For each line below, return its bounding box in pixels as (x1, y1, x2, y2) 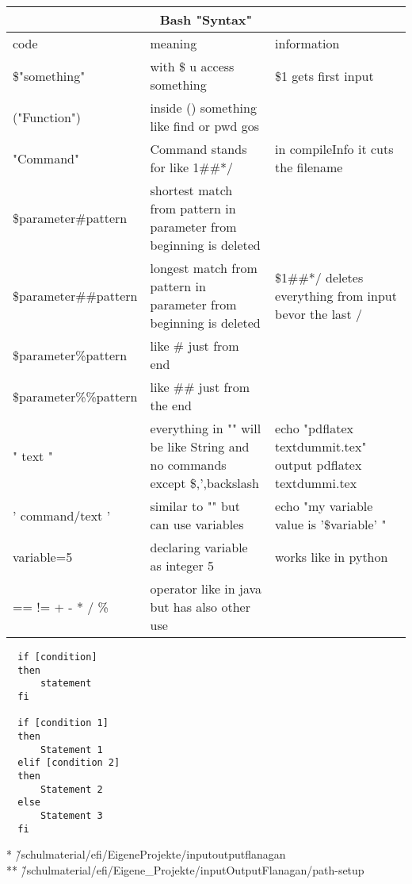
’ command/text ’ (13, 505, 111, 525)
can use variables (150, 515, 244, 533)
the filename (275, 158, 343, 176)
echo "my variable (275, 497, 373, 515)
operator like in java (150, 579, 262, 598)
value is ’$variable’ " (275, 515, 387, 533)
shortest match (150, 181, 233, 199)
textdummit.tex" (275, 437, 367, 455)
